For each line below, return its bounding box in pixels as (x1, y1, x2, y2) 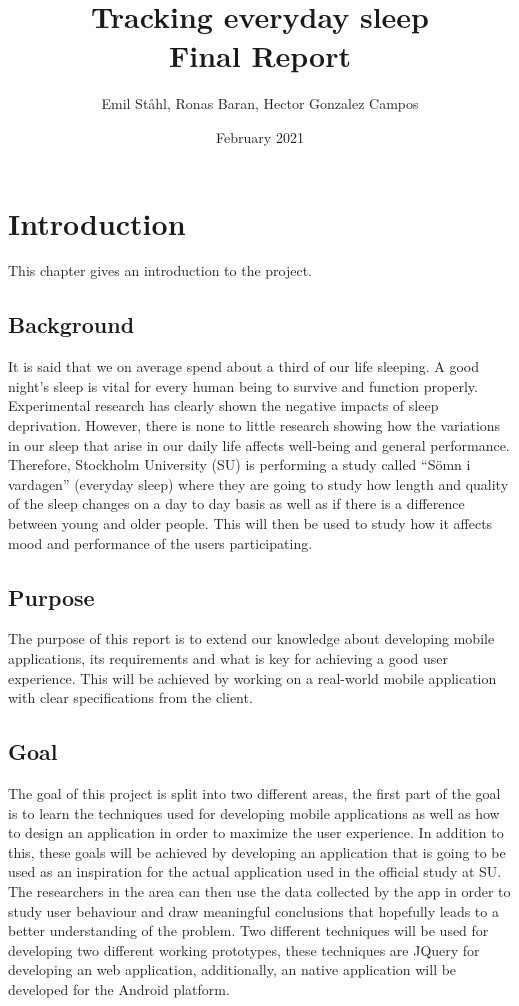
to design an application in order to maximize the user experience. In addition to (8, 822, 504, 843)
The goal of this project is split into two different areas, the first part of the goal (8, 782, 501, 803)
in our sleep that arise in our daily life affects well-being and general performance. (8, 434, 510, 455)
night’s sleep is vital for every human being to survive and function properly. (8, 375, 478, 396)
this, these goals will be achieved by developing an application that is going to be (8, 841, 506, 862)
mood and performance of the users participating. (8, 532, 313, 553)
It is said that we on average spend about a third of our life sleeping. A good (8, 356, 479, 377)
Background (8, 309, 135, 340)
